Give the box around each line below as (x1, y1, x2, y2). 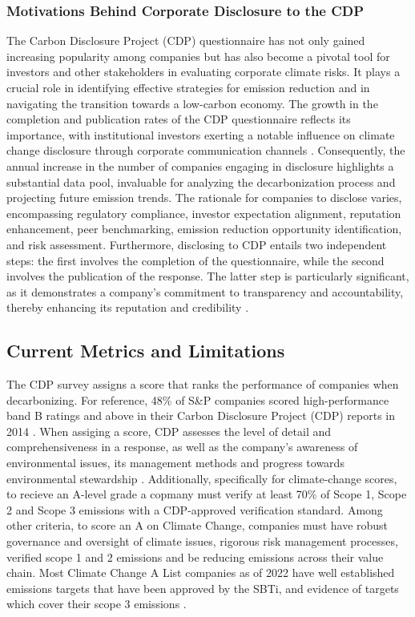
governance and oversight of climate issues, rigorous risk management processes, (6, 533, 398, 550)
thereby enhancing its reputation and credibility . (6, 299, 249, 316)
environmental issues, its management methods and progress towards (6, 454, 344, 471)
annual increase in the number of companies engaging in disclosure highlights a (6, 157, 394, 174)
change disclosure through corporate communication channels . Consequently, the (6, 142, 405, 159)
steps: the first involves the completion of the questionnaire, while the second (6, 252, 385, 268)
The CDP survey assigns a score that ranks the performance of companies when (6, 376, 399, 393)
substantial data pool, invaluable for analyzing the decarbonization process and (6, 173, 396, 190)
